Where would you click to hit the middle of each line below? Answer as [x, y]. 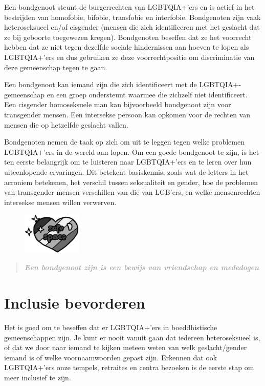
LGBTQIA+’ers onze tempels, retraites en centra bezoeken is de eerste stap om [129, 367]
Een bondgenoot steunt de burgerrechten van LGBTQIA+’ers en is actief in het [129, 7]
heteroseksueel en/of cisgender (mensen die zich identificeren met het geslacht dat [132, 27]
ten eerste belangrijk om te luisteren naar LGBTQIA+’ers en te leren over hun [128, 162]
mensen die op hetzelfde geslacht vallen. [66, 124]
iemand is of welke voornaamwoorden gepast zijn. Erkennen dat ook [111, 357]
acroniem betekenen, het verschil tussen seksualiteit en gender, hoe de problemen [131, 182]
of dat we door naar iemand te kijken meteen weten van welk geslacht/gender [126, 347]
